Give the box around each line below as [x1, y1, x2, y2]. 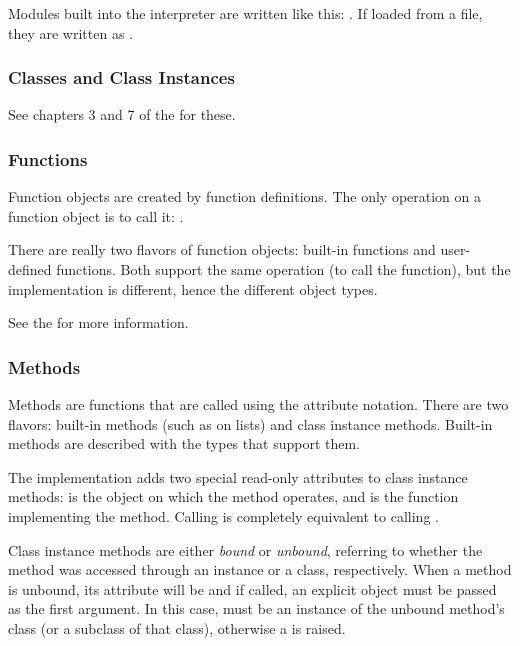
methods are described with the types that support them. [8, 433, 360, 454]
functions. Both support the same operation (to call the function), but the [56, 259, 511, 279]
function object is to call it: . [8, 205, 184, 226]
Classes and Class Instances [8, 65, 235, 90]
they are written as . [8, 22, 133, 43]
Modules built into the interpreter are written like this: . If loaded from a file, [8, 3, 483, 23]
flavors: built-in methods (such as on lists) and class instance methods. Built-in [8, 413, 493, 434]
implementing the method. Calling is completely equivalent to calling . [8, 505, 439, 526]
